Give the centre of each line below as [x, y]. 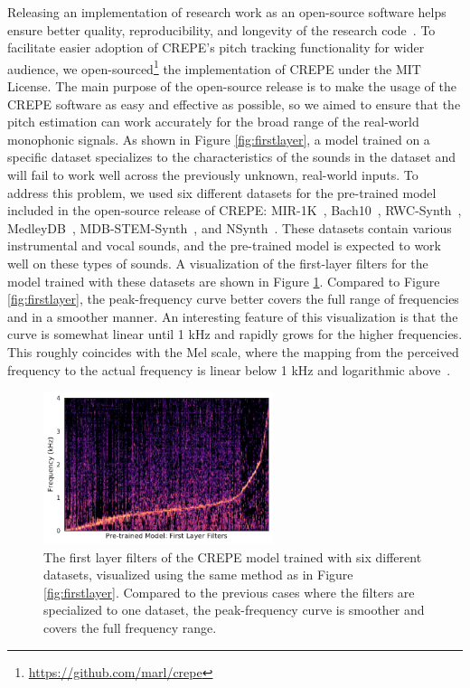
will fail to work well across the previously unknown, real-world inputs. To [213, 174]
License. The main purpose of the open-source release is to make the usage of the [232, 86]
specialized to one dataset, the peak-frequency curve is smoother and [234, 610]
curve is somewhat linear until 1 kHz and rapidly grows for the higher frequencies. [235, 334]
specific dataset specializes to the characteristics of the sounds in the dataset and [232, 157]
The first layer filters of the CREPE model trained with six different [233, 556]
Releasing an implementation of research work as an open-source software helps [227, 12]
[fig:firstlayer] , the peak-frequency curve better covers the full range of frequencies [233, 299]
